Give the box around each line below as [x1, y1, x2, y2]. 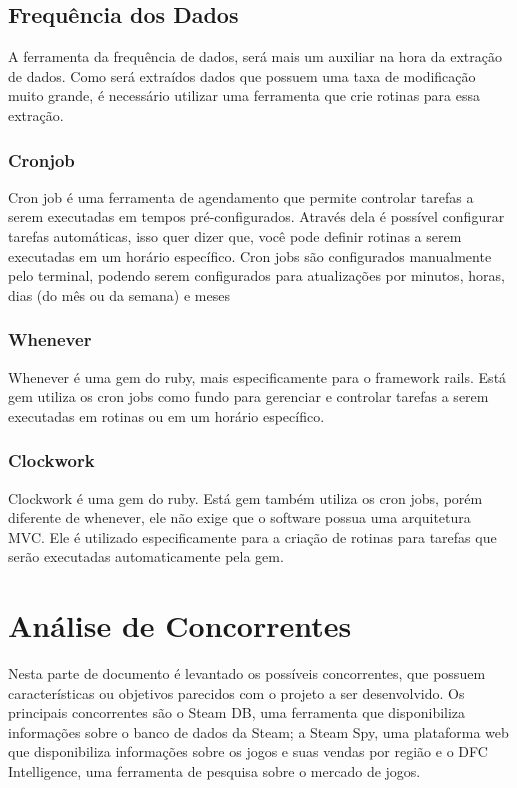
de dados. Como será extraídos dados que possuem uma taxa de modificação [8, 65, 476, 86]
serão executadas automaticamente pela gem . [8, 546, 284, 567]
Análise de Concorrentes [8, 605, 352, 646]
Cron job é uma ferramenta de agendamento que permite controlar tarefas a [8, 186, 474, 207]
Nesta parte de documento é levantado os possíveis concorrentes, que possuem [8, 663, 486, 684]
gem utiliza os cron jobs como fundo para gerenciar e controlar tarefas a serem [8, 386, 489, 407]
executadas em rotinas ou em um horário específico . [8, 405, 325, 426]
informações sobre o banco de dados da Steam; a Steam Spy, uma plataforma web [8, 721, 509, 742]
